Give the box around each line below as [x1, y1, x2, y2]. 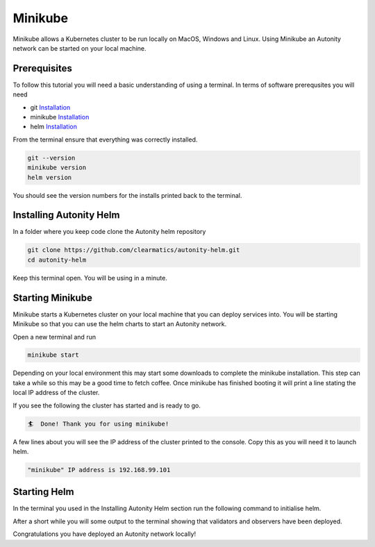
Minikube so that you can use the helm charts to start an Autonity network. [12, 320, 227, 328]
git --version [27, 153, 76, 162]
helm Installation [30, 122, 78, 131]
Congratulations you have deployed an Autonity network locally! [12, 530, 197, 538]
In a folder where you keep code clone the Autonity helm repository [12, 228, 206, 236]
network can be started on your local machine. [12, 44, 147, 52]
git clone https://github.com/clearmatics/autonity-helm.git [27, 246, 240, 254]
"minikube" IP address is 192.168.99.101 [27, 466, 171, 473]
